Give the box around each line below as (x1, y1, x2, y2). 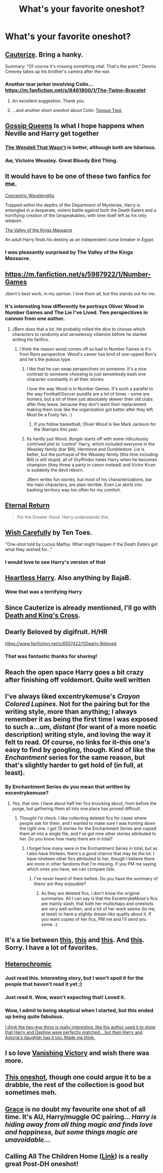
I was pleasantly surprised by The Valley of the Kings (5, 249, 133, 256)
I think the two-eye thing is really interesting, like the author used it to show (5, 1024, 156, 1030)
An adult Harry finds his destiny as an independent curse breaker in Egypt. (5, 237, 155, 243)
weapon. (5, 218, 23, 223)
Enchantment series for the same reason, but (5, 753, 145, 762)
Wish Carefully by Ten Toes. (5, 528, 92, 536)
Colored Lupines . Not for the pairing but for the (5, 700, 150, 708)
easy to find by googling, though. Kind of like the (5, 746, 156, 754)
